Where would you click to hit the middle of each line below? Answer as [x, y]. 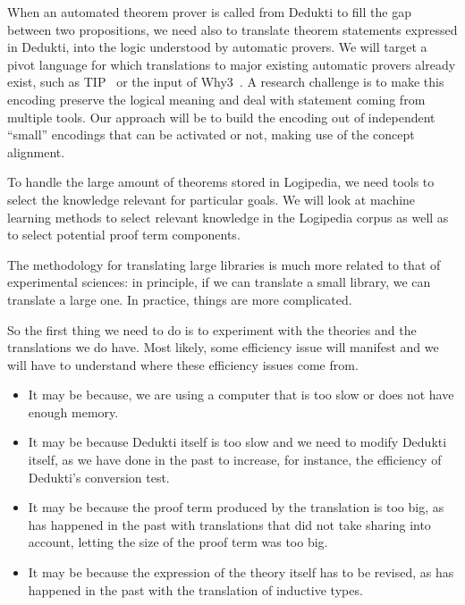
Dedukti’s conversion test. [99, 477]
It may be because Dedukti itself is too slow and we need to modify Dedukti [237, 442]
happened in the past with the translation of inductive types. [195, 589]
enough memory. [73, 412]
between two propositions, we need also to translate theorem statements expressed [232, 29]
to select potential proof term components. [124, 235]
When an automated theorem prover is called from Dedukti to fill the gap [209, 12]
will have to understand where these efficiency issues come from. [183, 364]
